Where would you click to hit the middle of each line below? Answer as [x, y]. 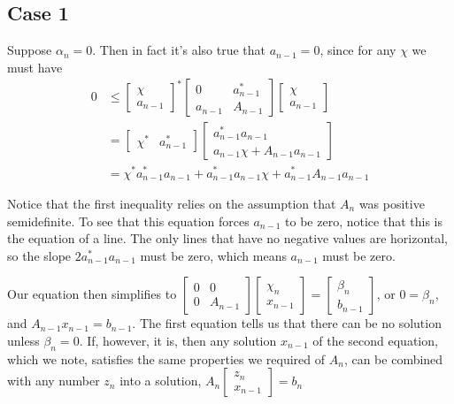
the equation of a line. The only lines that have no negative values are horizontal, [228, 238]
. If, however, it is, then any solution [178, 340]
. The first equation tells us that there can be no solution [287, 323]
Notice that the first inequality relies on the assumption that [172, 204]
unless [23, 340]
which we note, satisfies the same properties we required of [166, 358]
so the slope [39, 255]
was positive [392, 204]
